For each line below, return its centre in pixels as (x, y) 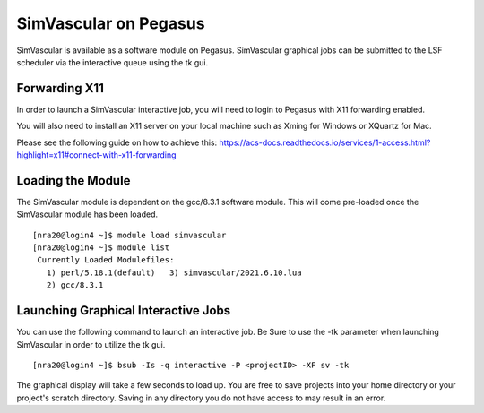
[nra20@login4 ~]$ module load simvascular (130, 235)
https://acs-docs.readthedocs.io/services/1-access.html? (325, 142)
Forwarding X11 (60, 88)
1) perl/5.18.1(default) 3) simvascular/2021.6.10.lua (174, 272)
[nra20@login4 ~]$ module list (101, 248)
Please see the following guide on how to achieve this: (117, 142)
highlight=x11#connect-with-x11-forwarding (96, 155)
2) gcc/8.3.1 (75, 285)
